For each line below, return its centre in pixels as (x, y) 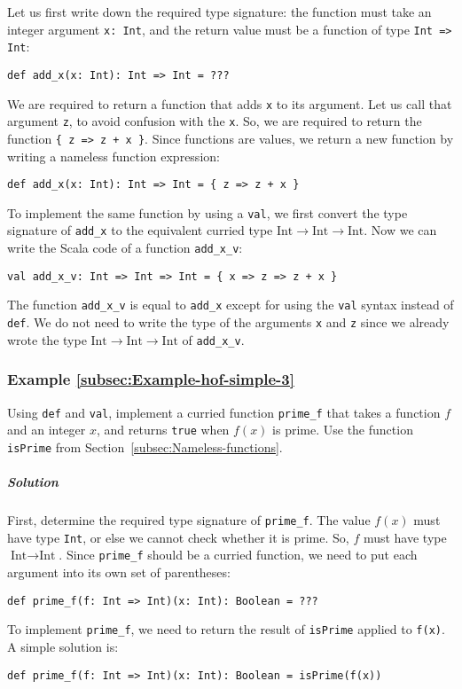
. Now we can (400, 230)
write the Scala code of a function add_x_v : (125, 248)
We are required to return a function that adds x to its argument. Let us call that (230, 103)
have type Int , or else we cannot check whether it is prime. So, (178, 537)
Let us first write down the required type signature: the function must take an (219, 12)
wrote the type (47, 339)
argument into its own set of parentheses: (119, 572)
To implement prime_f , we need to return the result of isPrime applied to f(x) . (226, 629)
